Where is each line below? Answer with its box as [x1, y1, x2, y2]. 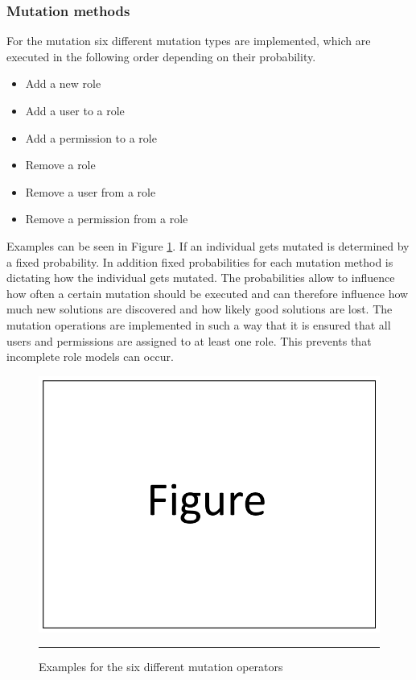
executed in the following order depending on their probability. [6, 48, 316, 64]
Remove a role [25, 156, 96, 173]
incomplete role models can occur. [6, 348, 174, 365]
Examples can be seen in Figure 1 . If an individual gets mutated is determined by [6, 237, 410, 254]
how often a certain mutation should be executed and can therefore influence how [6, 284, 409, 301]
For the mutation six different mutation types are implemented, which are [6, 32, 371, 49]
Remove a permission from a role [25, 210, 188, 227]
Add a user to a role [25, 102, 125, 118]
